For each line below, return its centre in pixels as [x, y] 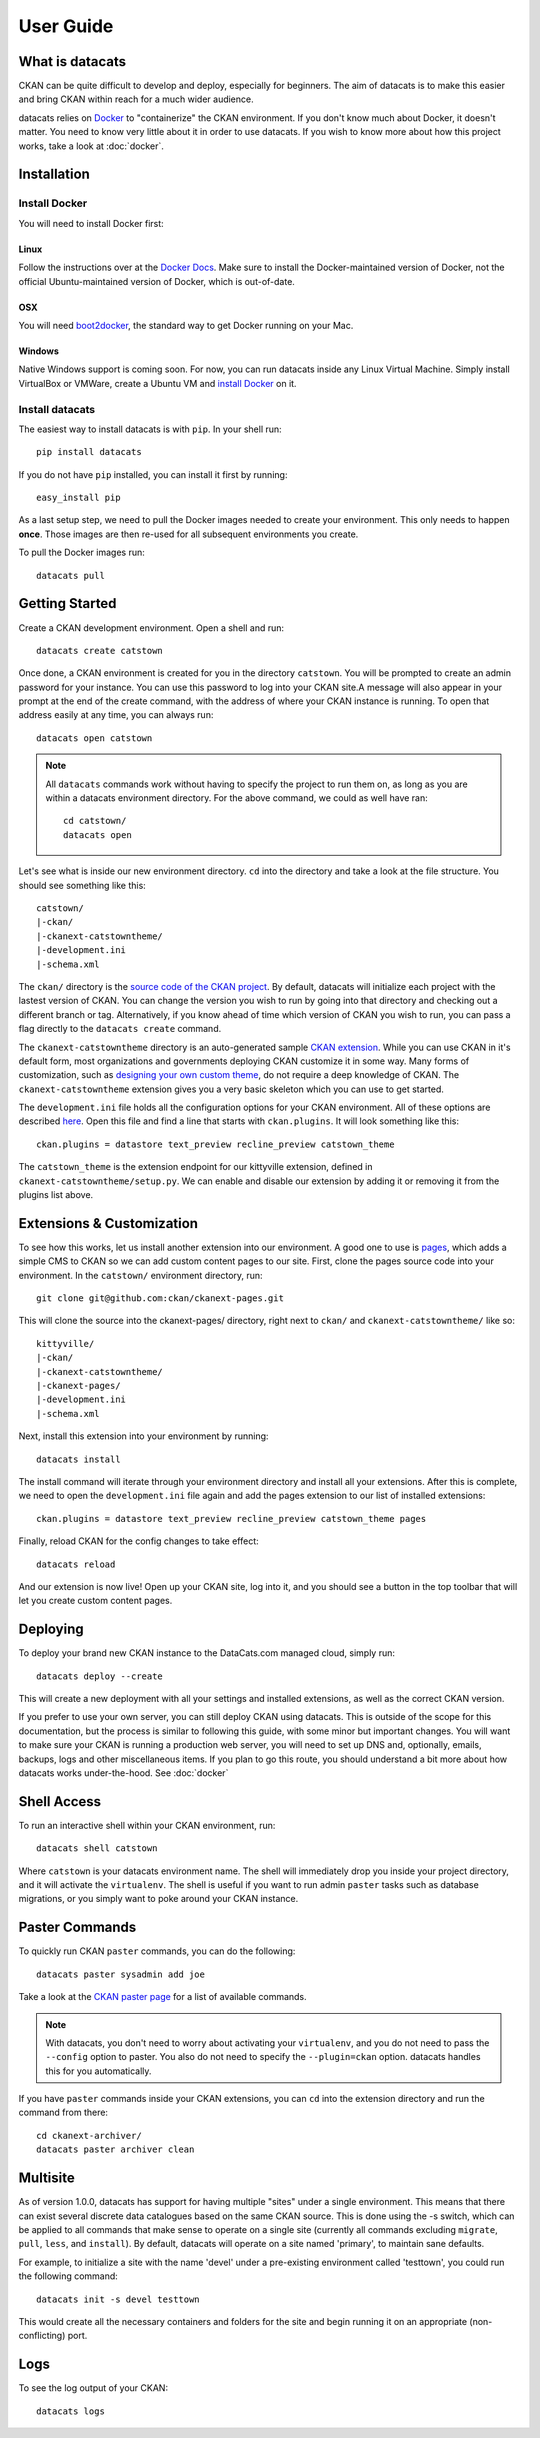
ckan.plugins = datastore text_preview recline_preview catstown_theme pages [231, 1518]
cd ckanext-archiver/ [89, 2135]
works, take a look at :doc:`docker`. [91, 146]
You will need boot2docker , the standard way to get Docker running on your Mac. [186, 325]
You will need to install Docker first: [91, 223]
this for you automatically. [98, 2071]
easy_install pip [78, 498]
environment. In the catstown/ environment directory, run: [141, 1275]
